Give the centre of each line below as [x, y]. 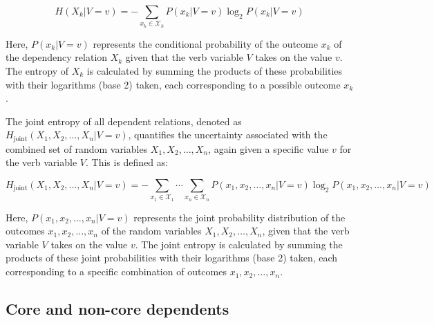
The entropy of [37, 70]
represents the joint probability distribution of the [239, 217]
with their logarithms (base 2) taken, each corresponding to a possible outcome [173, 84]
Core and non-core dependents [117, 309]
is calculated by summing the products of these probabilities [215, 70]
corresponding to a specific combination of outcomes [116, 271]
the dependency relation [57, 57]
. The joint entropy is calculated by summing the [239, 244]
